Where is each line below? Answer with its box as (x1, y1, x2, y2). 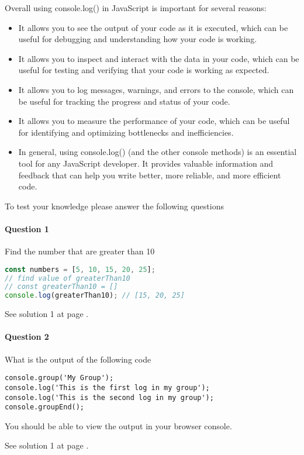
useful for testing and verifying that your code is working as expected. (18, 64, 270, 76)
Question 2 (5, 330, 49, 343)
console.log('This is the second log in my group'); (5, 393, 214, 402)
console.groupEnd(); (5, 403, 85, 412)
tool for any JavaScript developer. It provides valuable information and (18, 157, 274, 169)
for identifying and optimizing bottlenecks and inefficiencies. (18, 126, 234, 138)
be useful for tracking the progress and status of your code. (18, 95, 230, 107)
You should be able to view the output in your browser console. (5, 419, 232, 432)
